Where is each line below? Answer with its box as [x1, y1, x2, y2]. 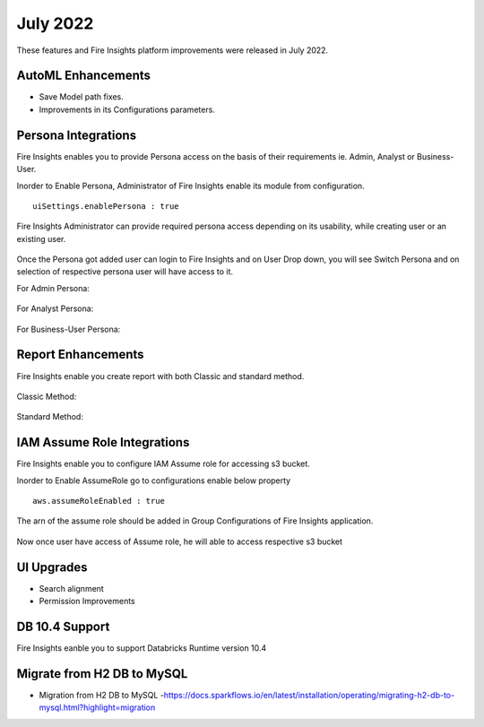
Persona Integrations [16, 127, 137, 143]
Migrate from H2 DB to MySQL [16, 666, 188, 681]
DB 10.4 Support [16, 619, 110, 634]
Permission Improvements [39, 596, 135, 607]
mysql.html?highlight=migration [39, 702, 156, 713]
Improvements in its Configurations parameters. [39, 104, 215, 115]
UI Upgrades [16, 559, 89, 575]
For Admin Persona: [16, 282, 90, 293]
